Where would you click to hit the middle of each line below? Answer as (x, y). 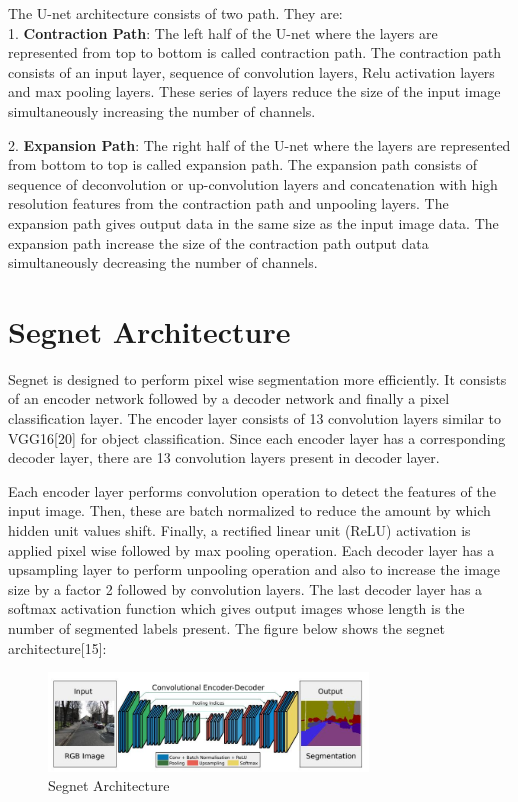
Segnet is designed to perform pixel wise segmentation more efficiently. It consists (257, 378)
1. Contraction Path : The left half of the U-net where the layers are (223, 32)
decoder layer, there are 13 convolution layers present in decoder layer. (224, 457)
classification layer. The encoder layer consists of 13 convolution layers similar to (255, 418)
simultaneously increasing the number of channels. (162, 110)
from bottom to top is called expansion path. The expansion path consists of (243, 164)
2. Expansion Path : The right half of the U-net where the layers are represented (259, 144)
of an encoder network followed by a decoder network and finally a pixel (229, 398)
